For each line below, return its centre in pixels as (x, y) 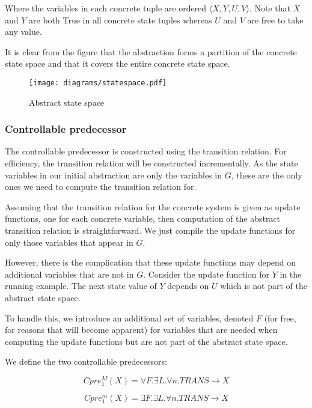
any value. (23, 32)
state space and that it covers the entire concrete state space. (118, 63)
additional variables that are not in (69, 274)
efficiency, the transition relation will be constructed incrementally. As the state (151, 163)
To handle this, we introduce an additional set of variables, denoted (129, 318)
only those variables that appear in (69, 242)
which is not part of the (264, 286)
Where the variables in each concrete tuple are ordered (106, 8)
